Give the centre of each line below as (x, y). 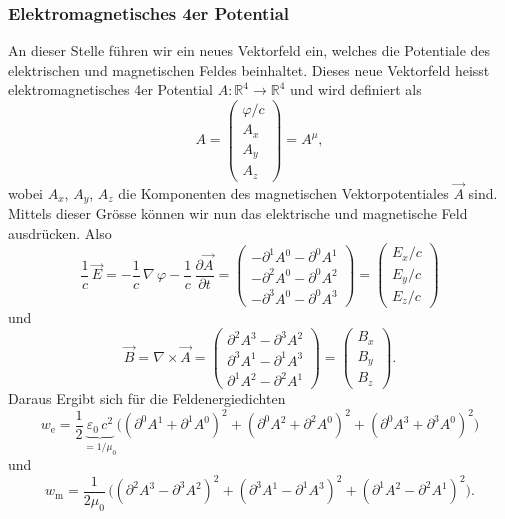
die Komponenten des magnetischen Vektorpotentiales (283, 192)
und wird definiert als (356, 89)
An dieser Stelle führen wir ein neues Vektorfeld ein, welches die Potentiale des (249, 50)
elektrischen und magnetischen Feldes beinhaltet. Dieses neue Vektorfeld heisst (249, 69)
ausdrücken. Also (60, 232)
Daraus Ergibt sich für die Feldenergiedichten (147, 398)
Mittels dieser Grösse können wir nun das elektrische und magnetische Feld (238, 213)
